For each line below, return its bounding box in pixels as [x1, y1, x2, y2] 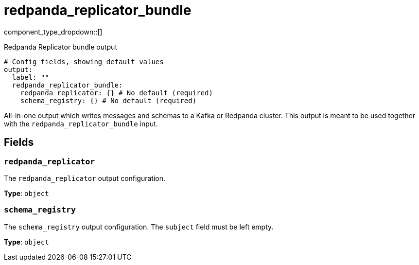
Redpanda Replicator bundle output [4, 42, 117, 51]
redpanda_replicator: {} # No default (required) [20, 88, 213, 97]
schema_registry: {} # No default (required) [20, 96, 197, 105]
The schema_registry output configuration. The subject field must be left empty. [4, 222, 274, 231]
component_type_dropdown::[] [4, 27, 103, 36]
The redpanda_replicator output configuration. [4, 174, 166, 182]
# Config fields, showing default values [4, 57, 164, 66]
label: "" [12, 73, 49, 81]
